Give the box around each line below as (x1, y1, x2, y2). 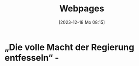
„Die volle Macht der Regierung (4, 41, 135, 53)
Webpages (59, 3, 105, 14)
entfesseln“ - (4, 52, 59, 63)
